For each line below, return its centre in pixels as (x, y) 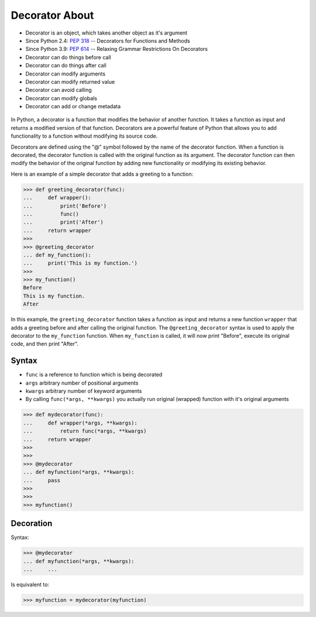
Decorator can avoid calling (59, 90)
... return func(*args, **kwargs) (85, 431)
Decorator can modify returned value (70, 81)
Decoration (32, 524)
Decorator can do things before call (68, 57)
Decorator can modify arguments (65, 74)
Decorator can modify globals (61, 98)
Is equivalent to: (30, 585)
